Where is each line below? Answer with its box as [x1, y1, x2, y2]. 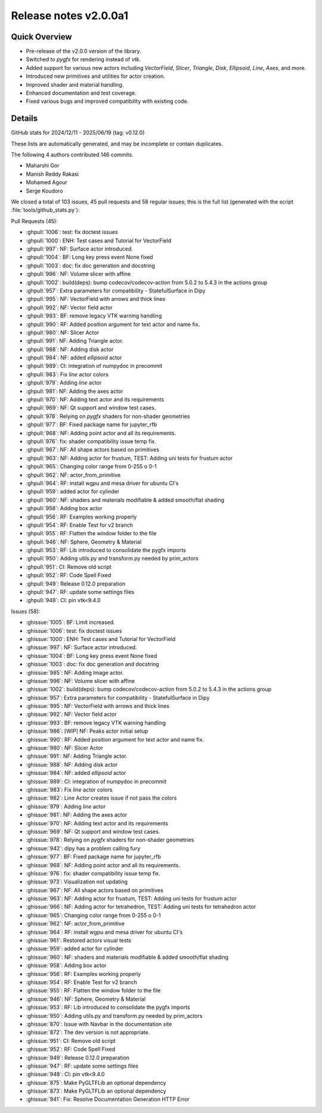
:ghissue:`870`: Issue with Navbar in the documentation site [26, 1020, 172, 1027]
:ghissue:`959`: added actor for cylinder [26, 945, 123, 952]
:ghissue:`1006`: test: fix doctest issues [26, 627, 122, 634]
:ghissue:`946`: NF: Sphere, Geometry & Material [26, 995, 146, 1002]
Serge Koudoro [26, 187, 63, 194]
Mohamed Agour [26, 179, 68, 186]
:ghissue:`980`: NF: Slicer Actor [26, 745, 104, 752]
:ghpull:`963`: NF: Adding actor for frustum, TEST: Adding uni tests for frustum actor [26, 455, 233, 462]
